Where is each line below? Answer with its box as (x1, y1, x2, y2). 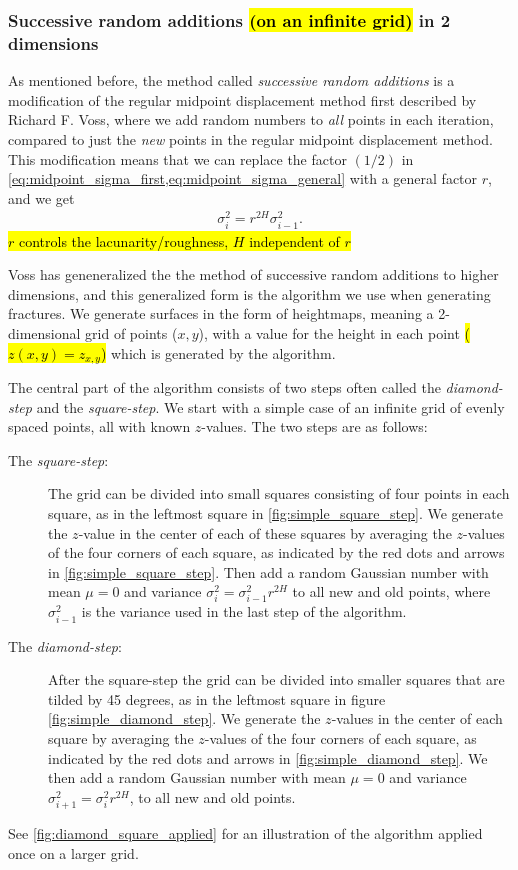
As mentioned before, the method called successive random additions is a (8, 70, 455, 91)
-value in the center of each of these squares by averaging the (78, 522, 452, 543)
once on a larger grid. (8, 842, 139, 863)
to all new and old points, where (292, 581, 491, 602)
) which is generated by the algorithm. (100, 342, 336, 363)
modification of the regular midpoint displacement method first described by (8, 89, 477, 110)
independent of (249, 230, 340, 251)
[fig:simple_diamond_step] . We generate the (48, 708, 321, 729)
